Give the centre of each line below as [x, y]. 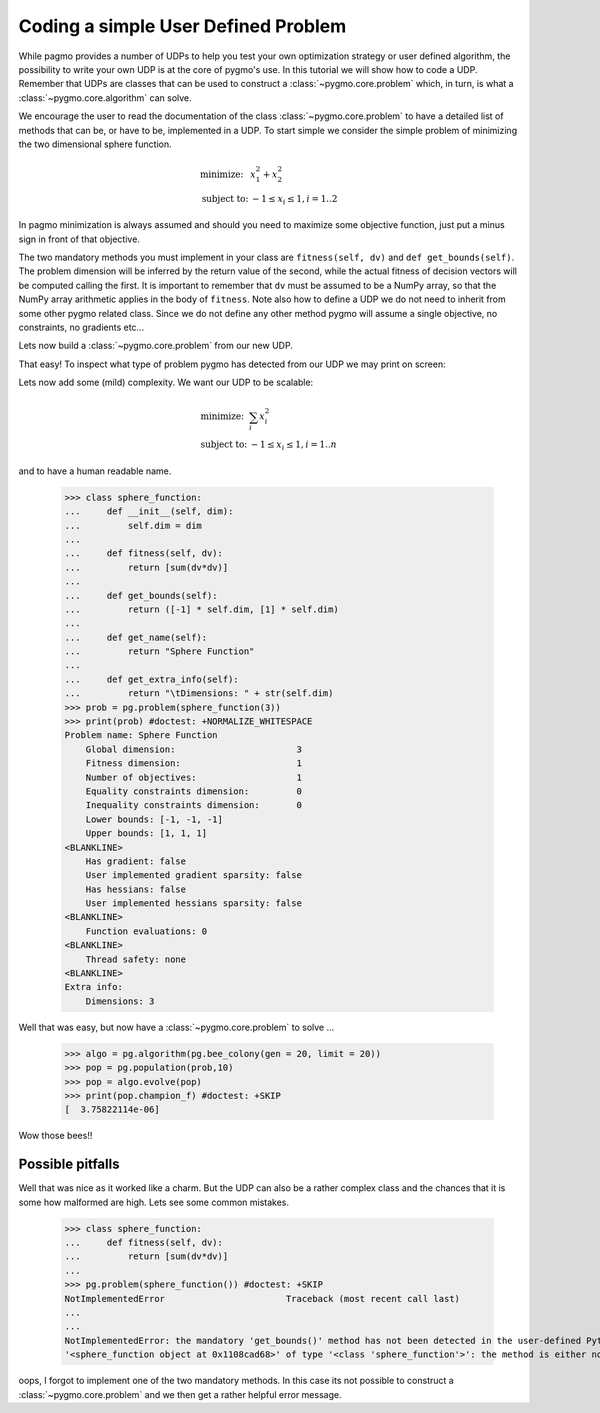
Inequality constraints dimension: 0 [193, 805]
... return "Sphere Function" [159, 651]
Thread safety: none [136, 959]
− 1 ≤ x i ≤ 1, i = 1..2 [294, 200]
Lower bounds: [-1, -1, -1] [154, 819]
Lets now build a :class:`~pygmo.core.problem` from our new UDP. [156, 346]
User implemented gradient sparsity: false [193, 875]
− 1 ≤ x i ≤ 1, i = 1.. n [293, 446]
